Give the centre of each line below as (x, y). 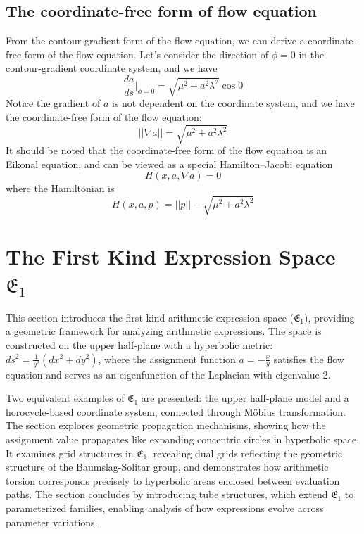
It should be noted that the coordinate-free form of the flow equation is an (167, 150)
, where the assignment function (167, 358)
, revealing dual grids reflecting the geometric (245, 453)
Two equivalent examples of (65, 398)
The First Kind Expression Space (171, 256)
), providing (329, 317)
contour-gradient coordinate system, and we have (112, 68)
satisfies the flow (309, 358)
